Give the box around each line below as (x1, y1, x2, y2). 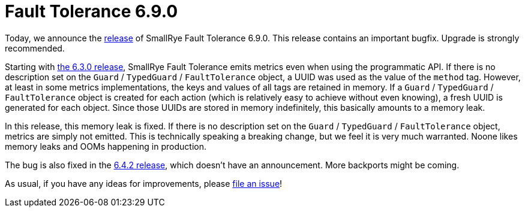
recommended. (5, 43, 65, 53)
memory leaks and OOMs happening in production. (5, 141, 206, 152)
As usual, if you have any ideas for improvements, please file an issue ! (5, 178, 283, 189)
